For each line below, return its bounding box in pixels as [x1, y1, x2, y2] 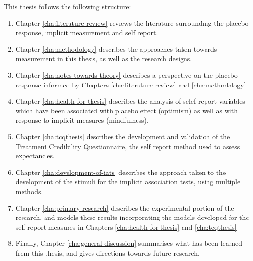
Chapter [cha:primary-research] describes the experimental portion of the [15, 202, 234, 213]
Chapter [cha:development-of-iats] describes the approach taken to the [15, 167, 226, 177]
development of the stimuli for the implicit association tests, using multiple [15, 176, 241, 187]
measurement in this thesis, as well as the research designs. [15, 53, 192, 64]
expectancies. [15, 151, 55, 161]
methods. [15, 186, 43, 196]
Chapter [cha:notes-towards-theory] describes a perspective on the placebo [15, 69, 238, 80]
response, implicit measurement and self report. [15, 27, 158, 38]
